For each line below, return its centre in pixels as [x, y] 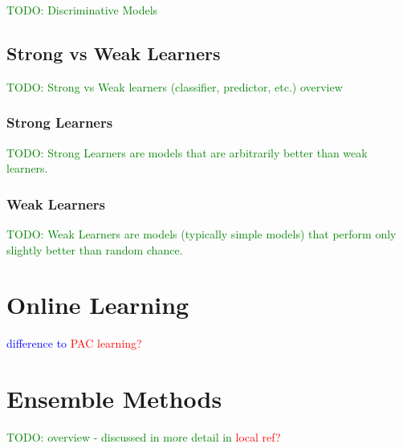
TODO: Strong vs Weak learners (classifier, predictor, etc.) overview [175, 86]
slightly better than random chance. [95, 249]
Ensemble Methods [114, 399]
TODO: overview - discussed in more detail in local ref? [144, 437]
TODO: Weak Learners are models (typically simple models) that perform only [201, 234]
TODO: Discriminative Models [82, 10]
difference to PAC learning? [74, 343]
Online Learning [98, 305]
